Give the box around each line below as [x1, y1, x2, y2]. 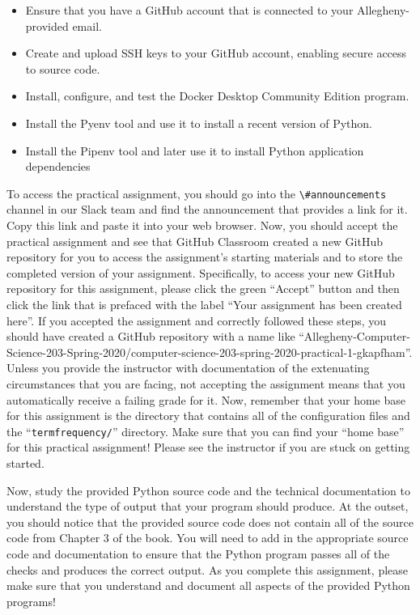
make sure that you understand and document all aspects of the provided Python [6, 577, 410, 594]
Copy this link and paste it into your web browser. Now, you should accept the [6, 217, 398, 233]
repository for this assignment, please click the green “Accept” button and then [6, 280, 400, 297]
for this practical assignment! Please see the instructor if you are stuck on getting [6, 439, 410, 456]
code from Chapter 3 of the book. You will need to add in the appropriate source [6, 529, 409, 546]
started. [6, 454, 45, 471]
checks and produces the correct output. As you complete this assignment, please [6, 561, 409, 578]
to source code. [25, 60, 100, 77]
